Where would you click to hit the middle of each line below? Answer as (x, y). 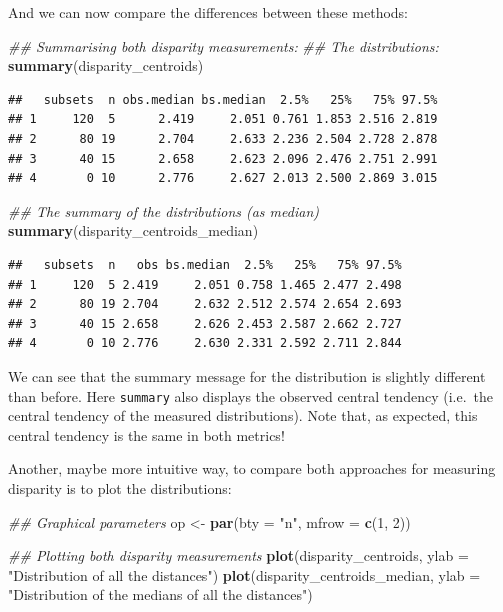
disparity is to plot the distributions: (120, 487)
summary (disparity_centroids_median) (133, 230)
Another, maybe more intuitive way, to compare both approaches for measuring (252, 468)
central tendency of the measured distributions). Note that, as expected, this (243, 415)
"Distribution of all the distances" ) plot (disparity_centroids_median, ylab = (244, 574)
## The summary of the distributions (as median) (163, 210)
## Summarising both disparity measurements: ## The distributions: (223, 45)
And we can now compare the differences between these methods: (208, 12)
